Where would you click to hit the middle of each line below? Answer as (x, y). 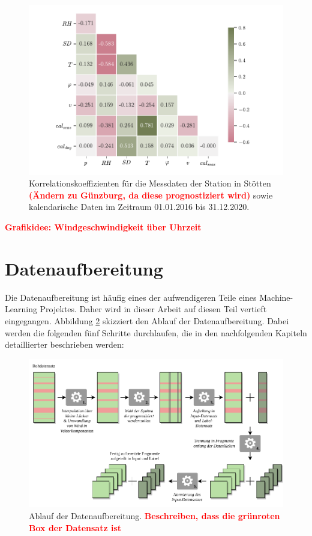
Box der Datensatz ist (75, 527)
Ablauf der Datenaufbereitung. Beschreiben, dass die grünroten (154, 516)
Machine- (276, 297)
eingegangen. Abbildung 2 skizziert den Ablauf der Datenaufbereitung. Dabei (147, 320)
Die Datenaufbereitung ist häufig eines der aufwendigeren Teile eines (131, 297)
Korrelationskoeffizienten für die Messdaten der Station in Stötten (150, 183)
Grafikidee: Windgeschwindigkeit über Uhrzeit (103, 227)
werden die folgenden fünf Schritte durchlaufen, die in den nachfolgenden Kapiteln (156, 332)
